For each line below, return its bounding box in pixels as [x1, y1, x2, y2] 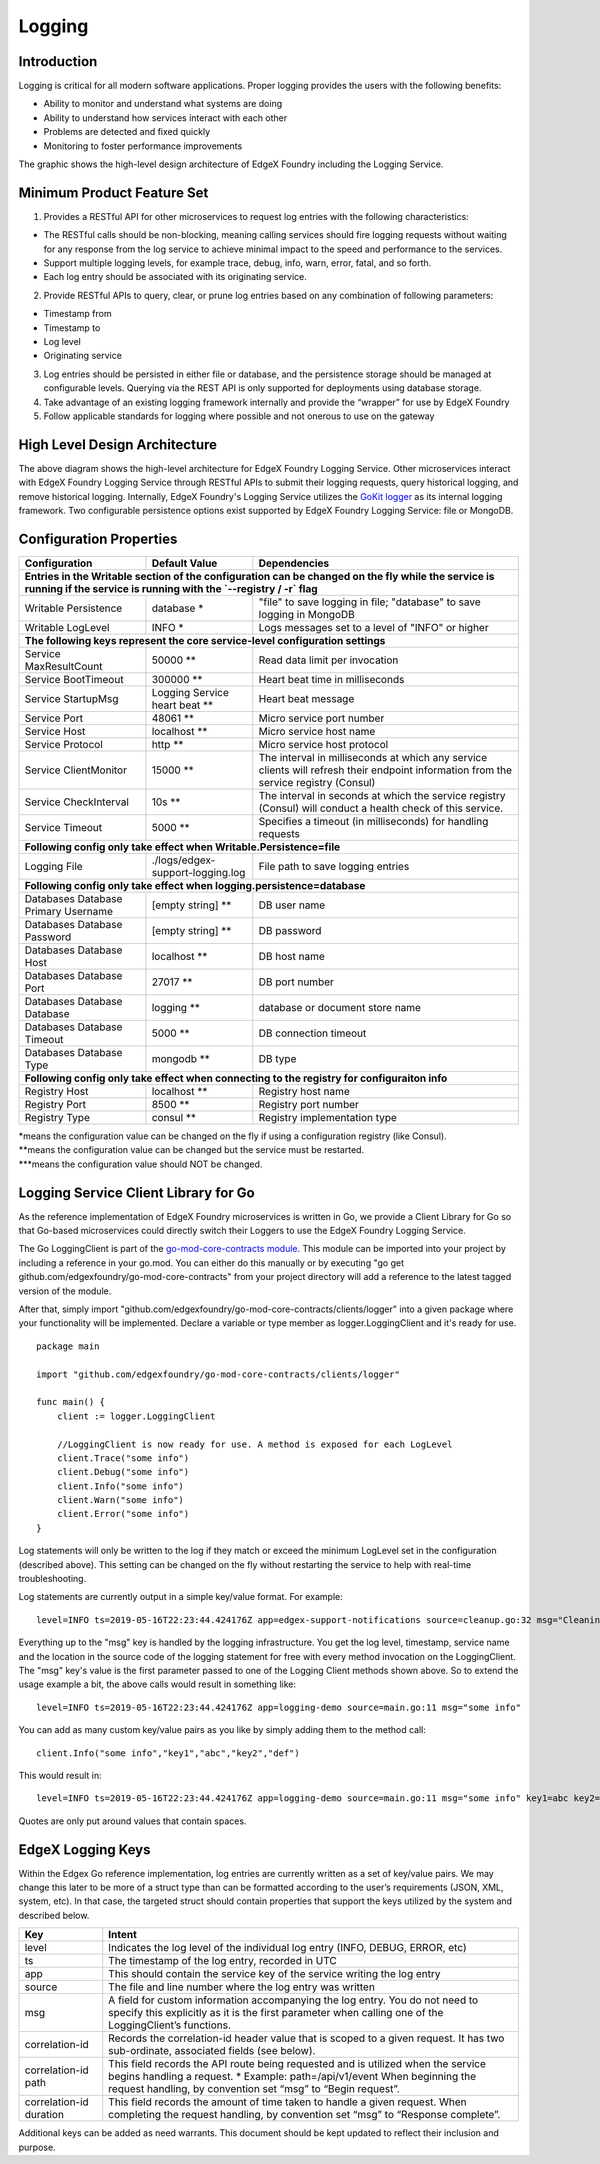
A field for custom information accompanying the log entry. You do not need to [108, 1993, 479, 2007]
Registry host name [258, 1084, 350, 1098]
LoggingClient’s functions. [108, 2018, 232, 2032]
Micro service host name [258, 724, 376, 738]
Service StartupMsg [24, 691, 119, 705]
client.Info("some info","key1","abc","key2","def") [36, 1747, 300, 1759]
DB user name [258, 898, 326, 912]
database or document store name [258, 1000, 422, 1014]
